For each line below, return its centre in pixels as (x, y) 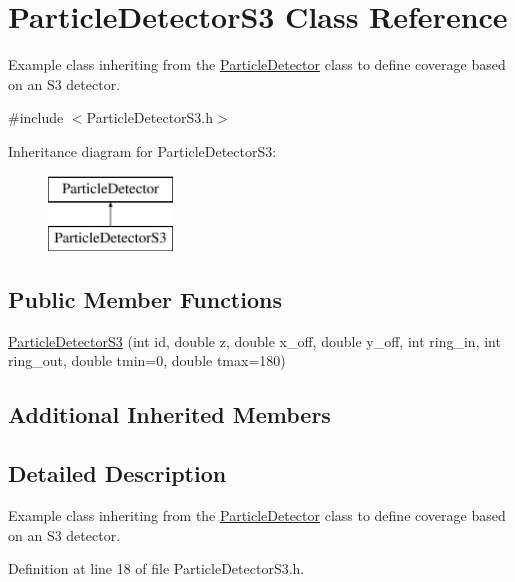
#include (36, 117)
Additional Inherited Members (169, 414)
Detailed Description (117, 473)
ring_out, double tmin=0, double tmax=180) (147, 360)
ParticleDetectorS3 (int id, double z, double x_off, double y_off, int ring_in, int (254, 340)
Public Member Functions (145, 299)
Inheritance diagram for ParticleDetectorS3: (142, 150)
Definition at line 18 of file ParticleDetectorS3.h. (156, 568)
